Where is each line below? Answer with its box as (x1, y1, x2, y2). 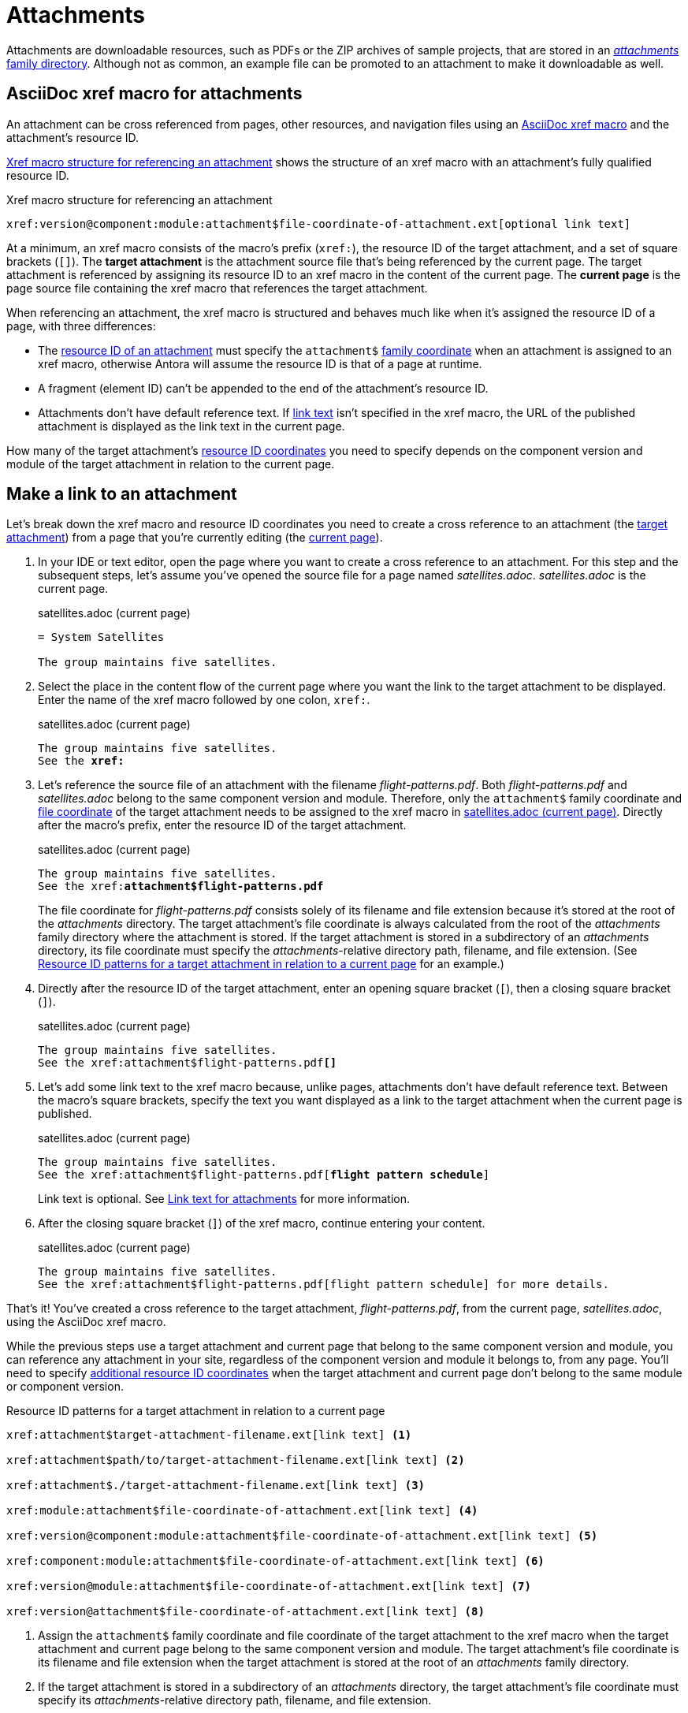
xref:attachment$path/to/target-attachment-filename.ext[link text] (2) (6, 1454, 465, 1467)
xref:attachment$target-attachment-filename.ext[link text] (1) (6, 1428, 412, 1442)
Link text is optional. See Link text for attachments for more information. (38, 1192, 411, 1206)
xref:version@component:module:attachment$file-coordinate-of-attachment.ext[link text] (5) (6, 1529, 598, 1543)
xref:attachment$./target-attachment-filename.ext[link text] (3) (6, 1479, 426, 1492)
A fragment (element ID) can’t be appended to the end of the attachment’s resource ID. (38, 381, 489, 395)
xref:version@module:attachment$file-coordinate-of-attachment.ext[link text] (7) (6, 1580, 531, 1593)
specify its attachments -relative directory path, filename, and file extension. (38, 1693, 432, 1707)
